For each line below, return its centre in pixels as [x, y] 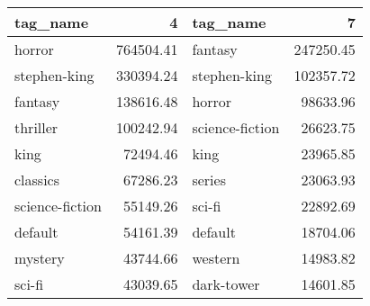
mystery [40, 258]
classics [37, 180]
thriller [36, 127]
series [209, 180]
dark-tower [226, 284]
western [216, 258]
